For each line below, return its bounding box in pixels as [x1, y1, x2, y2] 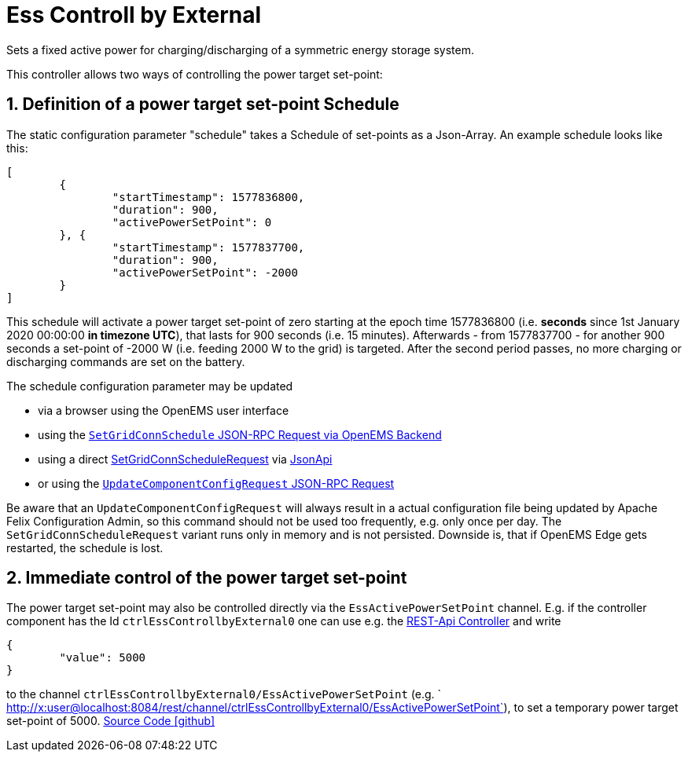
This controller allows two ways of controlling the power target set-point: [6, 67, 383, 81]
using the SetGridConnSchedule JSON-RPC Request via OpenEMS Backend [38, 427, 442, 441]
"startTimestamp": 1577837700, [112, 240, 305, 254]
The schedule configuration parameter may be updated [6, 379, 293, 393]
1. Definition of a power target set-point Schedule [6, 94, 399, 115]
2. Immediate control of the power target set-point [6, 568, 407, 588]
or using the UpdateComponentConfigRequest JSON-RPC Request [38, 476, 395, 490]
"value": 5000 [59, 651, 146, 665]
